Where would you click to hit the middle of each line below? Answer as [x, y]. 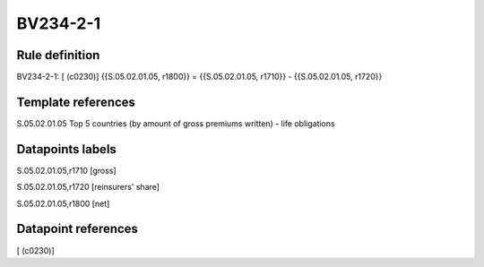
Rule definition [58, 55]
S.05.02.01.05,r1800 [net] [63, 203]
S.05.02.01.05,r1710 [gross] [66, 170]
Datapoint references [78, 229]
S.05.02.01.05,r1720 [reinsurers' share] [88, 187]
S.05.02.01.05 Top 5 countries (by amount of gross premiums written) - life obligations [176, 123]
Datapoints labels [66, 149]
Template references [76, 102]
